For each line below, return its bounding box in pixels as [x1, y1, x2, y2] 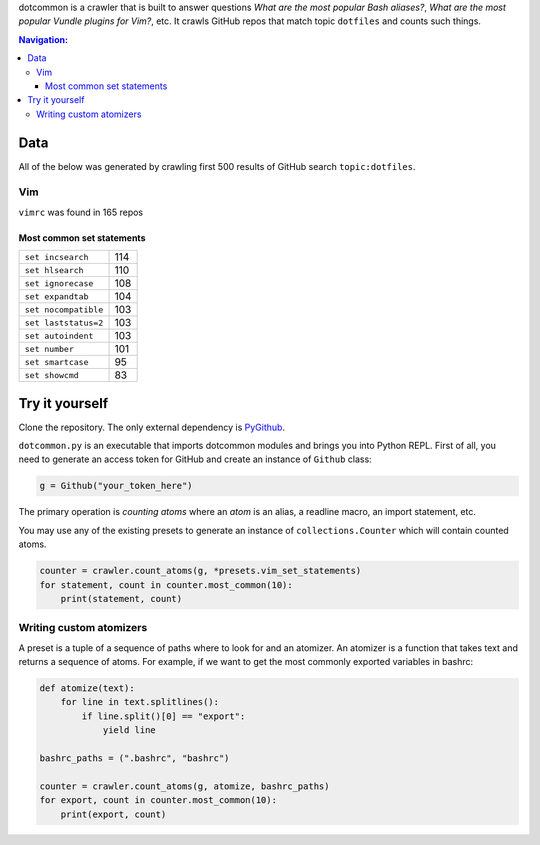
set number [24, 343, 75, 354]
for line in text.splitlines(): [60, 696, 220, 708]
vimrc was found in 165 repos [18, 206, 144, 218]
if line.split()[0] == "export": [81, 710, 246, 722]
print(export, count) [60, 808, 167, 820]
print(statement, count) [60, 593, 183, 604]
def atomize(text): [39, 683, 135, 694]
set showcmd [24, 370, 79, 380]
